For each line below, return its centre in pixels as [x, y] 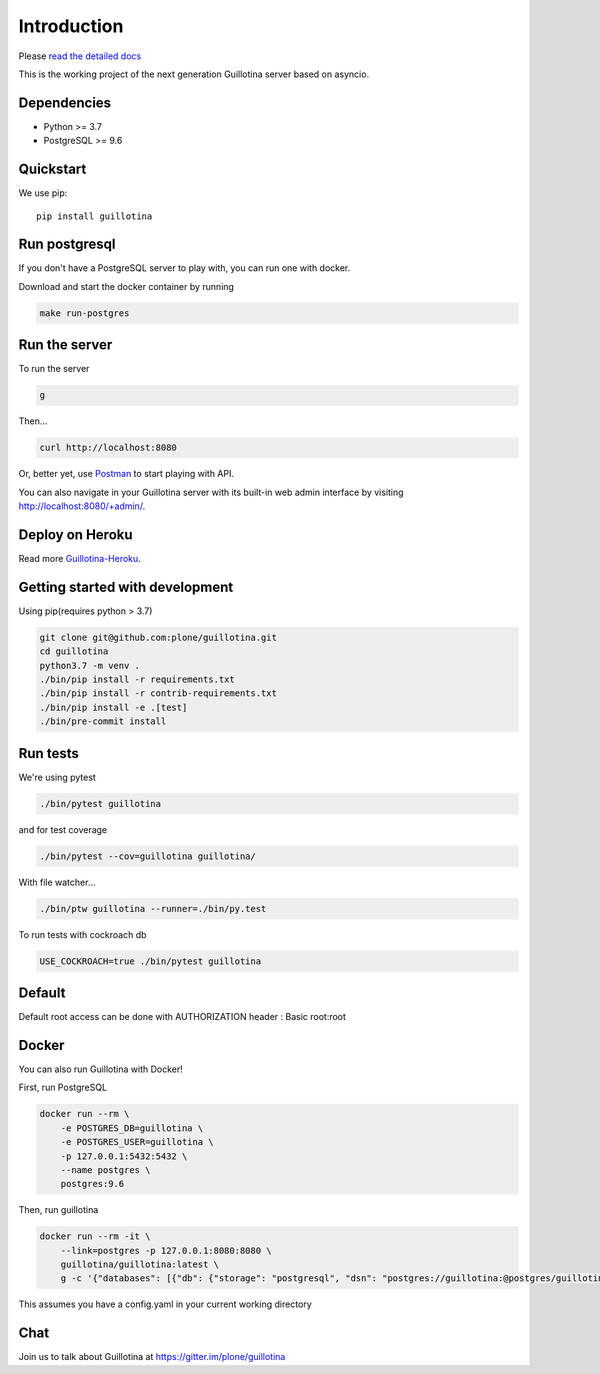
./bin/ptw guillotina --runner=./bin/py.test [153, 908]
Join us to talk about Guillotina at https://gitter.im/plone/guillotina [152, 1357]
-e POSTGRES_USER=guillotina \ [137, 1142]
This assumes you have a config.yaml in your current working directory [165, 1304]
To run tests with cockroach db [82, 934]
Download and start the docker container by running [126, 286]
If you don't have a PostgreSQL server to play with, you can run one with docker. [184, 268]
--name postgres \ [105, 1169]
